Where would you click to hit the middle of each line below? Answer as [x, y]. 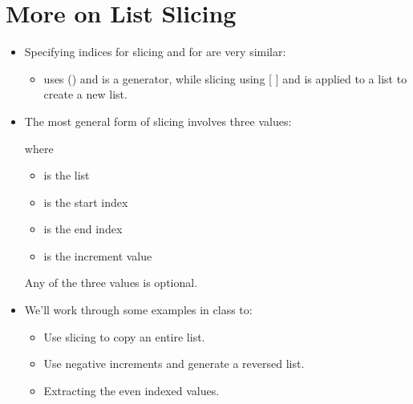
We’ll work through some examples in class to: [138, 310]
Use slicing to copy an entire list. [124, 336]
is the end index [83, 229]
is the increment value [98, 255]
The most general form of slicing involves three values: [158, 121]
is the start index [86, 202]
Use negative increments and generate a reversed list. [174, 364]
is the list [67, 175]
